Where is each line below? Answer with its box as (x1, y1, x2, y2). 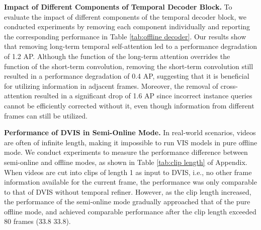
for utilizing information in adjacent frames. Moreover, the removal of (4, 80, 218, 91)
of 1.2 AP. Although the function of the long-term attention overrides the (4, 50, 230, 61)
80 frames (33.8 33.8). (4, 216, 71, 226)
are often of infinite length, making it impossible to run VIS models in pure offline (4, 137, 257, 147)
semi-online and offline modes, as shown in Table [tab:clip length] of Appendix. (4, 156, 247, 167)
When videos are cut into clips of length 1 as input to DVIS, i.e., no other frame (4, 166, 252, 177)
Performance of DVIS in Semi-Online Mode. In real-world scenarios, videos (4, 127, 256, 138)
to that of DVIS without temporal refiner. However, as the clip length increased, (4, 186, 251, 197)
